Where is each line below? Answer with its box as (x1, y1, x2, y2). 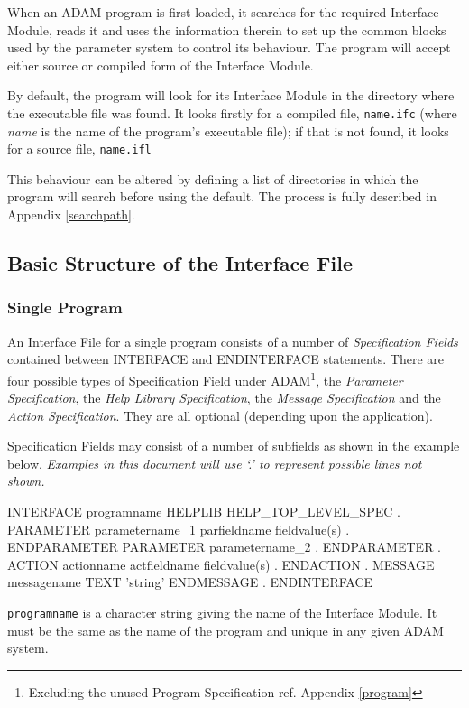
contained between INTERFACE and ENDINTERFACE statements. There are (7, 349, 444, 368)
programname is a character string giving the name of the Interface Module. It (7, 603, 437, 622)
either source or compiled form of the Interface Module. (7, 55, 314, 74)
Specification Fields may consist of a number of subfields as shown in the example (7, 436, 460, 455)
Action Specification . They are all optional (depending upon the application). (7, 405, 433, 424)
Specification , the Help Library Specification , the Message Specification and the (7, 388, 441, 407)
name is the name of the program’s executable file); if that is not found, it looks (7, 121, 449, 140)
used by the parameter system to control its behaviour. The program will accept (7, 38, 451, 57)
